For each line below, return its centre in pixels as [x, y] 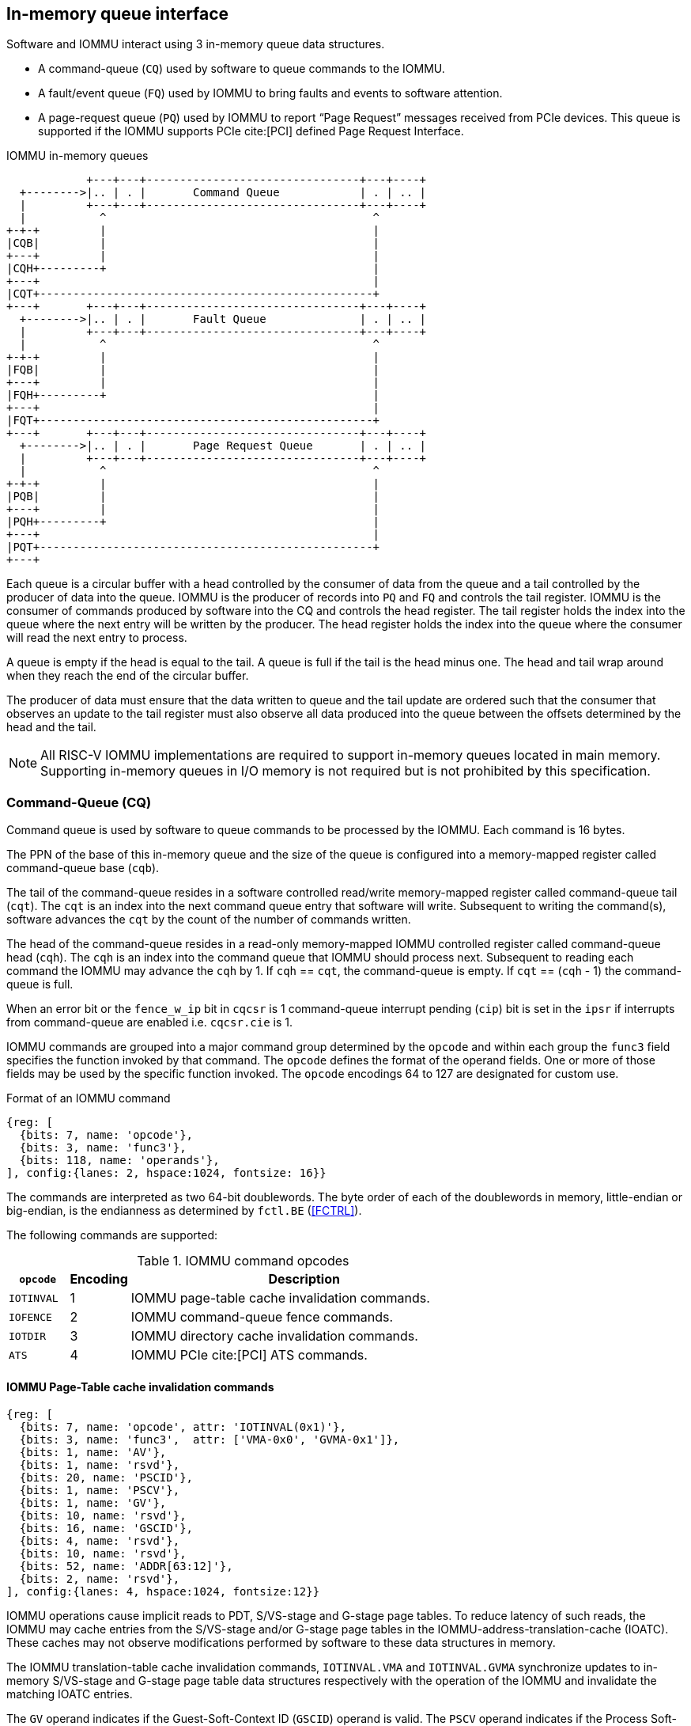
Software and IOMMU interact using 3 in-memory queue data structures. [196, 44]
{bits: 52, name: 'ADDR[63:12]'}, [126, 1567]
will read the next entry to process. [97, 638]
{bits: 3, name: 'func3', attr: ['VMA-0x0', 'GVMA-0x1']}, [210, 1440]
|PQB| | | [193, 497]
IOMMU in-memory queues [77, 156]
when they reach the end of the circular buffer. [128, 676]
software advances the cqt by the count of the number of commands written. [209, 920]
